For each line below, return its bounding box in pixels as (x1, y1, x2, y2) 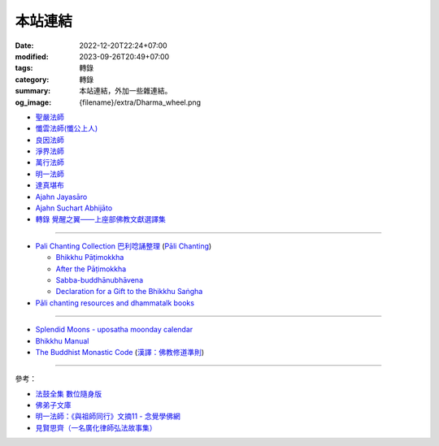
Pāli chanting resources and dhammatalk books (35, 297, 195, 308)
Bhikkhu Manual (35, 336, 89, 345)
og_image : (15, 97, 52, 107)
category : (15, 74, 50, 84)
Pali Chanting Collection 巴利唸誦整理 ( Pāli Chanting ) (35, 240, 212, 251)
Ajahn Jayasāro (35, 192, 88, 201)
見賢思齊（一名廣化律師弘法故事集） (35, 422, 157, 432)
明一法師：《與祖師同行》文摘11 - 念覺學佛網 (35, 411, 180, 422)
